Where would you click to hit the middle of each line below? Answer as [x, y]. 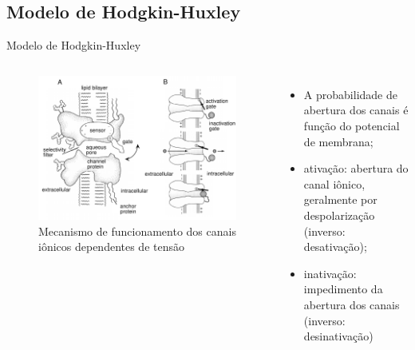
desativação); [335, 247]
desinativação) [338, 336]
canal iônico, [334, 183]
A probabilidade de [350, 94]
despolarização [339, 215]
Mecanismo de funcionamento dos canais [137, 231]
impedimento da [343, 289]
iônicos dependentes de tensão [111, 247]
